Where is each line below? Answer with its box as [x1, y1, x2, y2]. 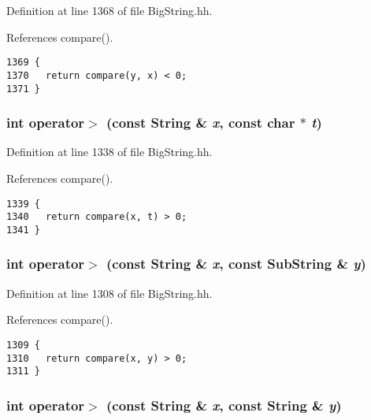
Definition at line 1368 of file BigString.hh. [6, 2, 213, 18]
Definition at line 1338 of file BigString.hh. [6, 143, 213, 160]
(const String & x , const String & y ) [106, 395, 342, 414]
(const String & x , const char [106, 113, 295, 132]
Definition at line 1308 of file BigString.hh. [6, 284, 213, 301]
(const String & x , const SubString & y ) [106, 254, 366, 273]
